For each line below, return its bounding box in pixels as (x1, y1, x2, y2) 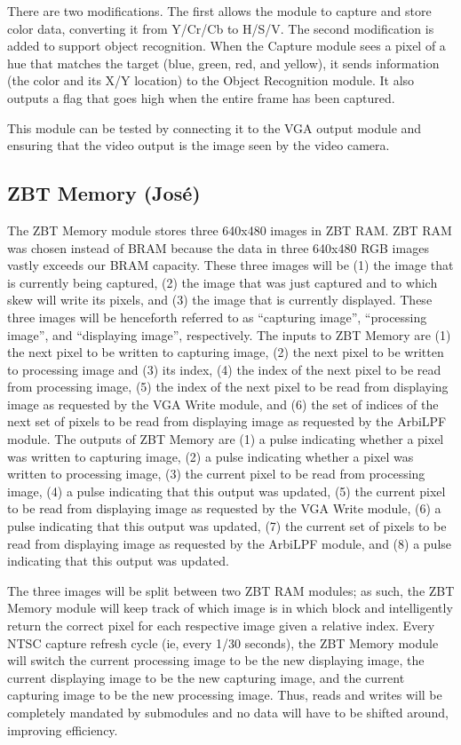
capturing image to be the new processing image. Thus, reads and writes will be (7, 686, 442, 704)
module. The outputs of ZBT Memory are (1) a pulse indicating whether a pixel (7, 430, 444, 448)
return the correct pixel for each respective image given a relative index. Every (7, 616, 435, 635)
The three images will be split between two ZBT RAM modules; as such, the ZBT (7, 581, 455, 599)
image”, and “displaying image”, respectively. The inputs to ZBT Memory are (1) (7, 325, 451, 344)
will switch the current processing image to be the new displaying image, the (7, 651, 425, 670)
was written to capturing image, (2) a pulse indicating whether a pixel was (7, 447, 414, 465)
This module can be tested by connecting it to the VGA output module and (7, 118, 422, 137)
